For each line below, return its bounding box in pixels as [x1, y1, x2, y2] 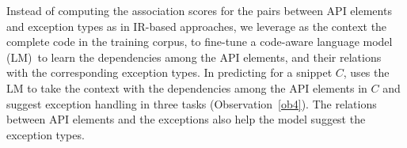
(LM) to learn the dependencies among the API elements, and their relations [6, 48, 382, 65]
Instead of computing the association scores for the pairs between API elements [6, 2, 392, 18]
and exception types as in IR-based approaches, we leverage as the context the [6, 17, 387, 34]
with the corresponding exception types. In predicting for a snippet [6, 64, 333, 81]
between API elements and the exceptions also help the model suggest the [6, 111, 366, 127]
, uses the [343, 64, 390, 81]
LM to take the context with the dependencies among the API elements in [6, 79, 367, 96]
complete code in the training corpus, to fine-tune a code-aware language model [6, 33, 393, 50]
